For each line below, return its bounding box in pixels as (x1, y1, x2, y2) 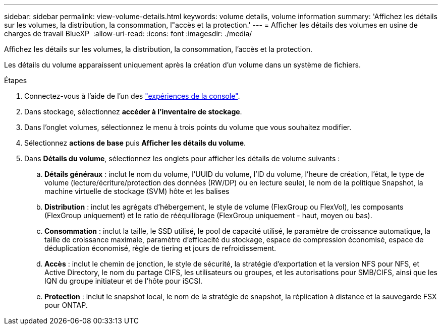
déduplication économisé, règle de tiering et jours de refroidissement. (44, 244, 277, 252)
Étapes (4, 76, 27, 85)
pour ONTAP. (44, 301, 88, 309)
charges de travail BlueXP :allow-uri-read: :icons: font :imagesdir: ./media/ (4, 29, 252, 38)
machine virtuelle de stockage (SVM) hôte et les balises (44, 187, 230, 195)
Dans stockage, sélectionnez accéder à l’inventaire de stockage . (24, 107, 242, 116)
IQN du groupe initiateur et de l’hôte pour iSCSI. (44, 277, 203, 285)
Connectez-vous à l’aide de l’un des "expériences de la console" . (24, 92, 240, 100)
